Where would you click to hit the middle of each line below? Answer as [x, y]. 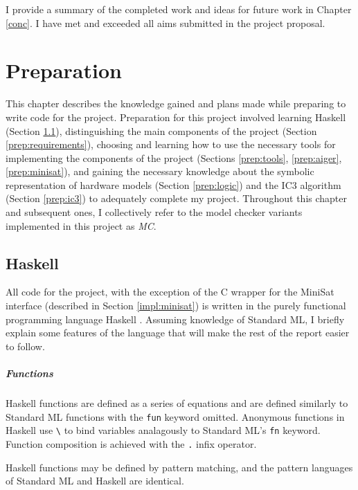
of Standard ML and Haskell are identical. [95, 481]
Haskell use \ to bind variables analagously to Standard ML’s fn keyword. [163, 430]
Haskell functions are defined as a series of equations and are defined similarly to [177, 402]
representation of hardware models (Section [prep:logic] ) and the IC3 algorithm [173, 184]
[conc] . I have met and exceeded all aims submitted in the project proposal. [165, 22]
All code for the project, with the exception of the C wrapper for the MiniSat [170, 292]
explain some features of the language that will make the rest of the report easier [178, 333]
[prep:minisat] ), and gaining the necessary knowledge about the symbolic [160, 171]
